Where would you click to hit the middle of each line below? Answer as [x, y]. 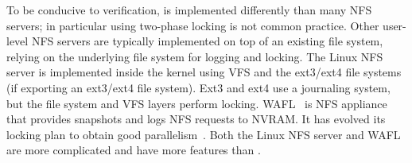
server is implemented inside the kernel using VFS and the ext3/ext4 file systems [204, 72]
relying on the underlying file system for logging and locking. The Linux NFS [195, 56]
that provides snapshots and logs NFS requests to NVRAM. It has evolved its [196, 119]
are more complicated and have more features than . [134, 150]
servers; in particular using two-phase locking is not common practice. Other [193, 25]
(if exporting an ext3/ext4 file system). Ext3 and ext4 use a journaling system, [198, 87]
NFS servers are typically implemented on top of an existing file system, [207, 41]
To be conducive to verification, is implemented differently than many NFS [189, 10]
